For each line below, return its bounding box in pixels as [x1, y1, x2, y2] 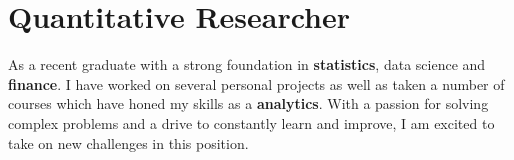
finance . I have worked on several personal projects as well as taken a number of [8, 73, 505, 94]
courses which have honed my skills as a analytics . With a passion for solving [8, 93, 489, 114]
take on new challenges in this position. [8, 132, 249, 153]
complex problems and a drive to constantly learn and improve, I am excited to [8, 112, 495, 133]
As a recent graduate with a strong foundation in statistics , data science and [8, 54, 486, 75]
